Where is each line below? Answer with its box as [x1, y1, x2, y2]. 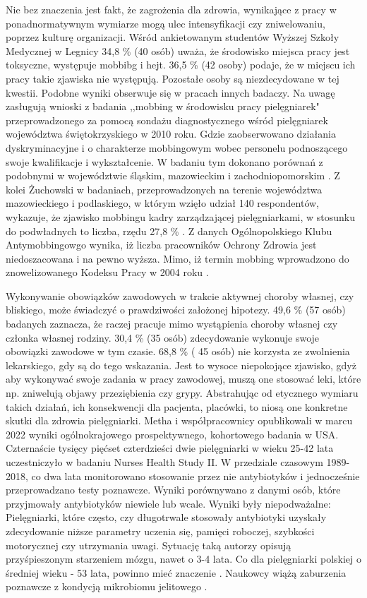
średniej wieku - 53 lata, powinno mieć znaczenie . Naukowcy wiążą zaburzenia [6, 565, 347, 580]
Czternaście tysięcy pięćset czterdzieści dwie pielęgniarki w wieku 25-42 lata [6, 441, 334, 455]
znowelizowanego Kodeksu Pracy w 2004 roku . [6, 265, 209, 280]
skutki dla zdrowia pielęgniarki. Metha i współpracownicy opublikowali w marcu [6, 413, 353, 428]
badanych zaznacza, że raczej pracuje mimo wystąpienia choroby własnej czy [6, 316, 338, 331]
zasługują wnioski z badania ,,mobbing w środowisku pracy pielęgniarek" [6, 99, 320, 114]
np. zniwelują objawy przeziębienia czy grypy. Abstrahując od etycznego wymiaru [6, 385, 359, 400]
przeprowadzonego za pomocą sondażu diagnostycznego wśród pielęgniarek [6, 112, 328, 127]
